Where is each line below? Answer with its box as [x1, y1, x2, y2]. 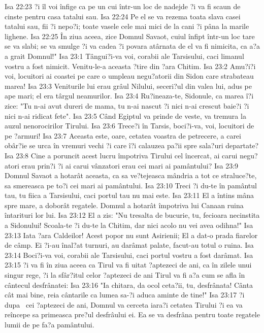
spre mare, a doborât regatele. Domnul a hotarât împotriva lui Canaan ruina [5, 199, 244, 210]
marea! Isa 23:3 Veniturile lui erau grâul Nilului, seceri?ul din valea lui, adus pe [5, 80, 252, 91]
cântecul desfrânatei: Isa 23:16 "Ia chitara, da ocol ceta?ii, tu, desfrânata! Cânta [5, 279, 253, 290]
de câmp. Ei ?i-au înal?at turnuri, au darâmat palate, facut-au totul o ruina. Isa [5, 240, 254, 250]
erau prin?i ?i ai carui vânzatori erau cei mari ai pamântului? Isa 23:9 [21, 160, 239, 171]
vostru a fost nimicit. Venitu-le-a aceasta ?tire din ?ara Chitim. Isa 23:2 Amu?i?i [5, 60, 256, 71]
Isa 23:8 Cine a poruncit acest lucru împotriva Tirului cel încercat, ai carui [5, 150, 238, 160]
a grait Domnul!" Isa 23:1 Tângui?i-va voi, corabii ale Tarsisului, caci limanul [5, 50, 244, 61]
